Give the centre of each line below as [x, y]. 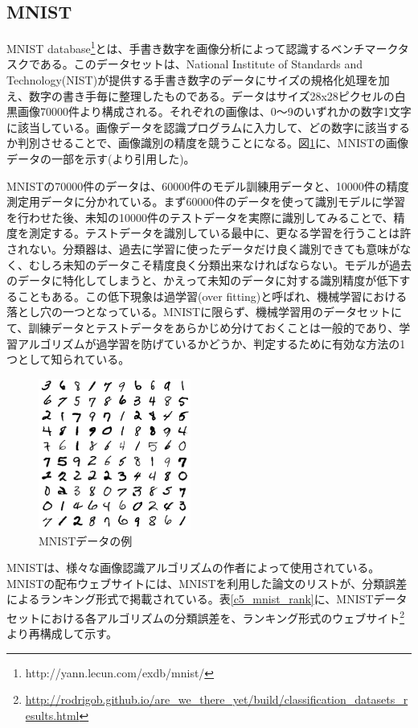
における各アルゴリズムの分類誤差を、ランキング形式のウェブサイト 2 [222, 616]
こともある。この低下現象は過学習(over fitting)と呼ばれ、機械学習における [212, 296]
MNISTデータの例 [86, 540]
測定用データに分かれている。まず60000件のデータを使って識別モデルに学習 [206, 202]
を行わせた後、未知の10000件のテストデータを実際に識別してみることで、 [200, 217]
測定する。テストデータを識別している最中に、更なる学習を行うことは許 [220, 233]
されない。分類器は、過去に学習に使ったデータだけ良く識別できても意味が [203, 248]
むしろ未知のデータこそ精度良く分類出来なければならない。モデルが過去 [220, 264]
